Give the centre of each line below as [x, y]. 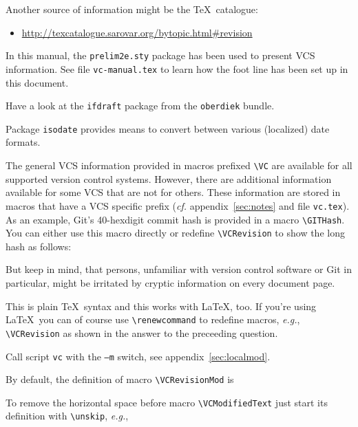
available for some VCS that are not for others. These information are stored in [173, 192]
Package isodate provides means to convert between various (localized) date [168, 128]
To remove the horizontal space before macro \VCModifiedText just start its [167, 402]
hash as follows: [39, 246]
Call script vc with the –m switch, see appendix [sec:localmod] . [138, 356]
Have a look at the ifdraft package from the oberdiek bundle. [140, 106]
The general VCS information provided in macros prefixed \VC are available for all [179, 165]
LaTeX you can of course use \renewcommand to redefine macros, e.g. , [153, 319]
